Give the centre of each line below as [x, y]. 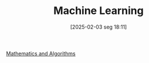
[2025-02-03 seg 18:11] [99, 27]
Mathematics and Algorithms [41, 53]
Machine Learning [99, 11]
